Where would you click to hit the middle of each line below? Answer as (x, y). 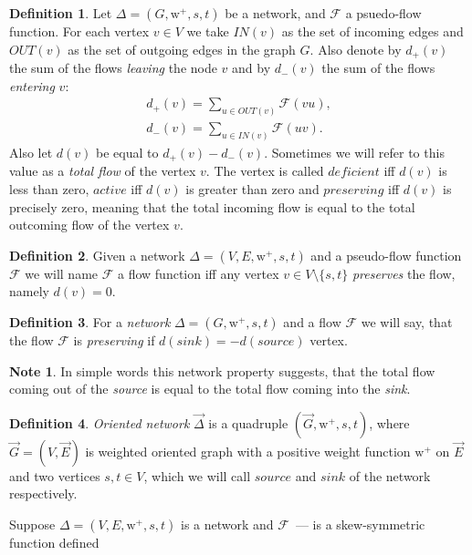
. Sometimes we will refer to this (354, 153)
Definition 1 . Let (61, 13)
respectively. (43, 493)
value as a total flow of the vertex (103, 171)
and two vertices (55, 475)
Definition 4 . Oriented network (100, 422)
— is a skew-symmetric (360, 524)
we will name (62, 273)
